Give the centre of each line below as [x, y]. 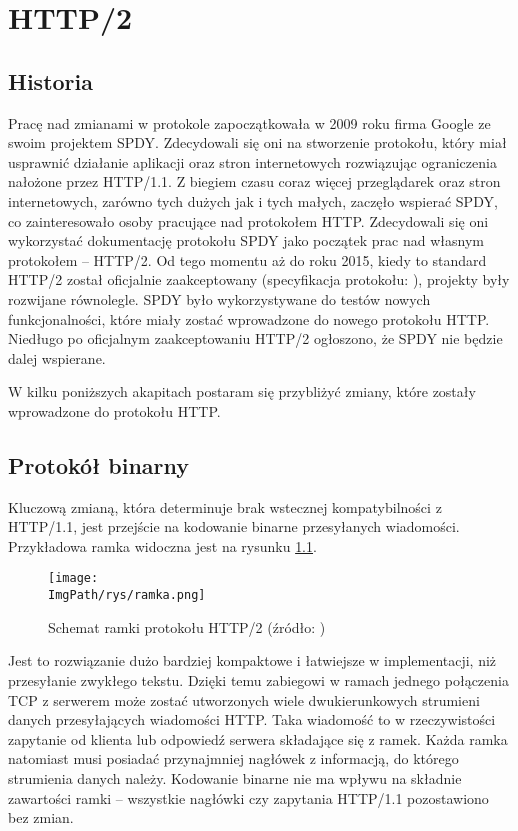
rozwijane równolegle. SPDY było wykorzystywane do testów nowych [219, 298]
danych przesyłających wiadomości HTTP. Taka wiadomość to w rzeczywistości [252, 719]
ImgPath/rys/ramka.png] [127, 595]
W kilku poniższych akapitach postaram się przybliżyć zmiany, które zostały [242, 391]
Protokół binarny [99, 464]
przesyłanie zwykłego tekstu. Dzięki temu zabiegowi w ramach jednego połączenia [258, 679]
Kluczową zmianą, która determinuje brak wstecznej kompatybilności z [225, 506]
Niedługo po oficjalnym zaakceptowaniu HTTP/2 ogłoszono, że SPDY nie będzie [255, 338]
